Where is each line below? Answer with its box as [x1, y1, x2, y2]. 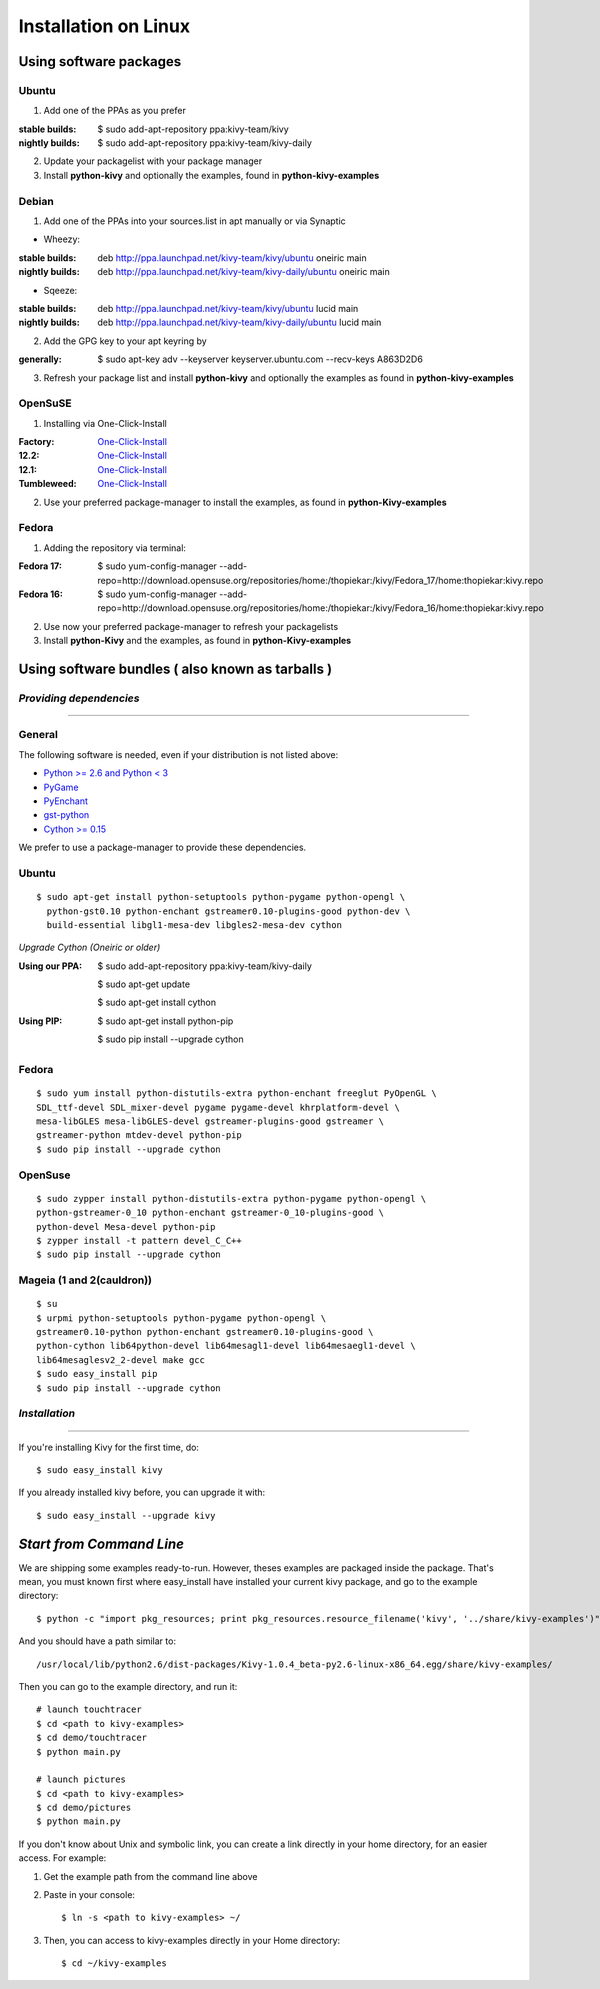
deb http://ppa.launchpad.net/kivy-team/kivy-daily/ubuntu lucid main [97, 316, 382, 329]
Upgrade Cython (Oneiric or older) [18, 941, 161, 954]
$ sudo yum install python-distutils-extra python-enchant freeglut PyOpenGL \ [36, 1088, 437, 1099]
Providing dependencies [18, 691, 140, 705]
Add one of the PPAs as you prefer [43, 105, 187, 117]
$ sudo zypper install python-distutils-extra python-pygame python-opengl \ [36, 1193, 427, 1204]
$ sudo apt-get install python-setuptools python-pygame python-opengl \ [36, 891, 406, 903]
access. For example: [18, 1852, 107, 1864]
